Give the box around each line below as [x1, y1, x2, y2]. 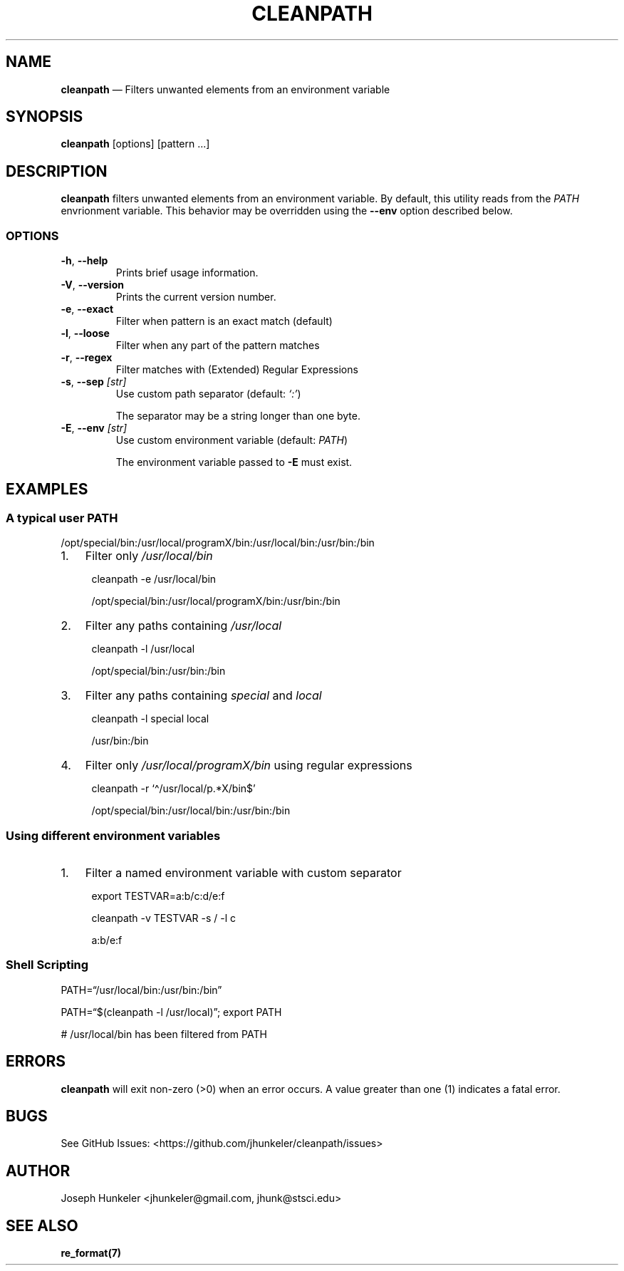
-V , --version [61, 279, 124, 291]
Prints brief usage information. [115, 266, 259, 279]
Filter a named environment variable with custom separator [85, 866, 402, 880]
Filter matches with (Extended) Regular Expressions [115, 363, 358, 376]
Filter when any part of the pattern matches [115, 339, 320, 352]
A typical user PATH [6, 510, 118, 525]
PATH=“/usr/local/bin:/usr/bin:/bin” [61, 983, 222, 996]
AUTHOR [6, 1161, 71, 1180]
